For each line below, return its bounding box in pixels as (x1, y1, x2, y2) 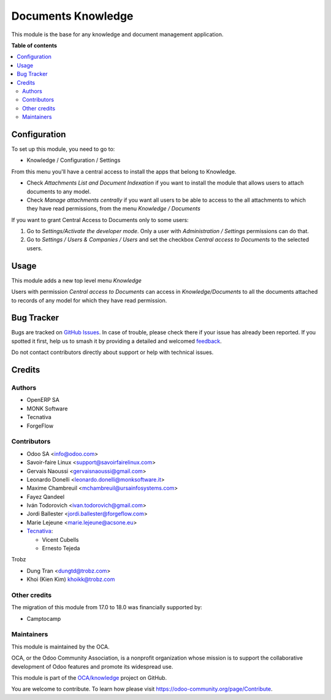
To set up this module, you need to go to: (11, 145, 115, 153)
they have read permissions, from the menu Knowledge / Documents (26, 205, 200, 212)
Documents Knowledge (11, 9, 134, 23)
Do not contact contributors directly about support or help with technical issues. (11, 348, 214, 356)
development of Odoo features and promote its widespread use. (11, 663, 173, 670)
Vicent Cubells (42, 536, 79, 543)
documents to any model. (26, 188, 91, 195)
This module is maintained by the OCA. (11, 643, 110, 650)
